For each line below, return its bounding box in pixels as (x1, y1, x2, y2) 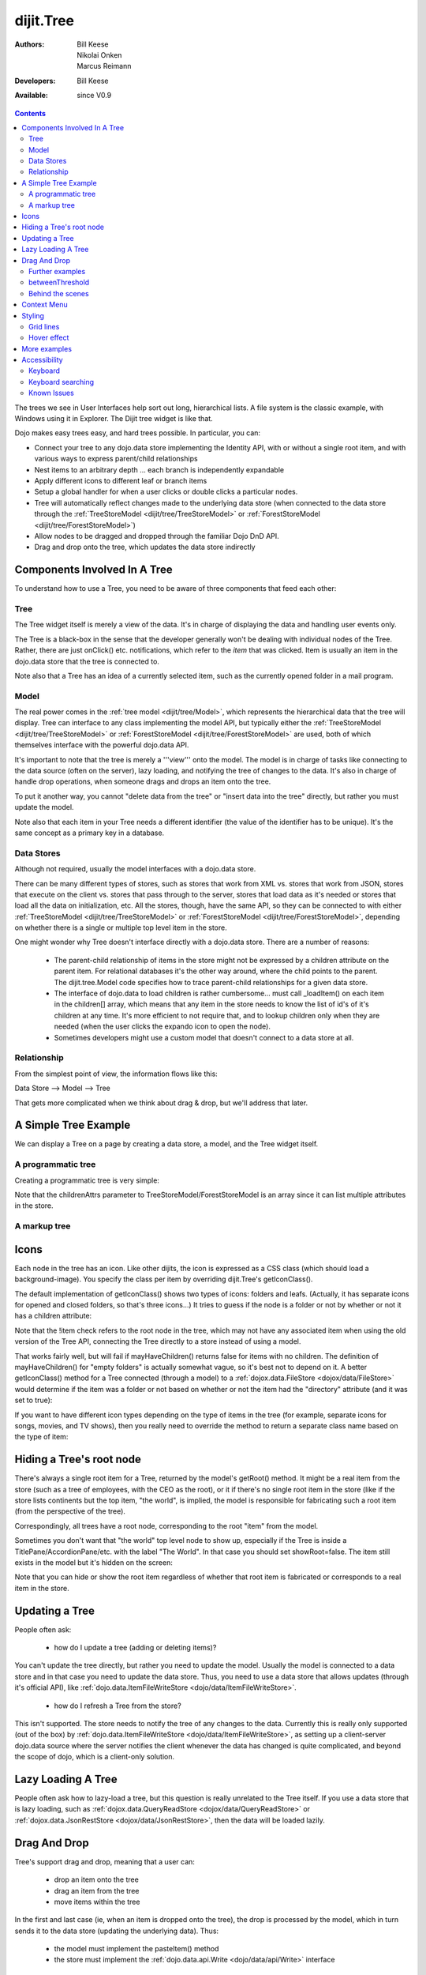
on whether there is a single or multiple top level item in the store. (14, 923, 228, 932)
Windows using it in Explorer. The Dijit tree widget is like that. (14, 414, 213, 423)
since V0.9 (77, 91, 112, 100)
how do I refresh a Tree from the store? (54, 1701, 181, 1710)
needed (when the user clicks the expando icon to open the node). (54, 1021, 271, 1031)
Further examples (28, 266, 86, 276)
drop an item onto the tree (54, 1875, 140, 1884)
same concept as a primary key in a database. (14, 828, 165, 837)
